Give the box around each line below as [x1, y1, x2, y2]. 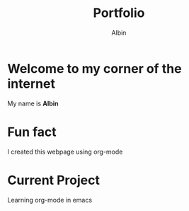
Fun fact [7, 124, 57, 139]
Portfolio [93, 5, 145, 21]
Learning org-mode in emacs [7, 195, 93, 204]
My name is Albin [7, 99, 59, 108]
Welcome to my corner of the [7, 60, 182, 76]
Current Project [7, 172, 101, 188]
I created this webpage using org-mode [7, 147, 123, 156]
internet [7, 76, 55, 91]
